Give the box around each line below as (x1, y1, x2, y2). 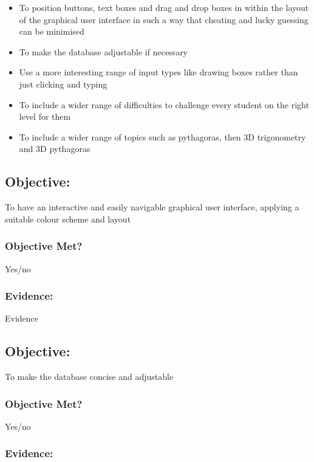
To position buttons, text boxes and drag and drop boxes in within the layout (19, 1, 309, 13)
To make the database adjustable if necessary (19, 45, 188, 58)
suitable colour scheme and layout (5, 212, 131, 225)
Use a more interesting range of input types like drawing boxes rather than (19, 66, 298, 78)
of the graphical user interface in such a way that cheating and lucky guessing (19, 13, 309, 26)
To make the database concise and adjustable (5, 370, 174, 383)
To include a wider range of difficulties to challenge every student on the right (19, 98, 309, 111)
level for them (19, 110, 71, 123)
